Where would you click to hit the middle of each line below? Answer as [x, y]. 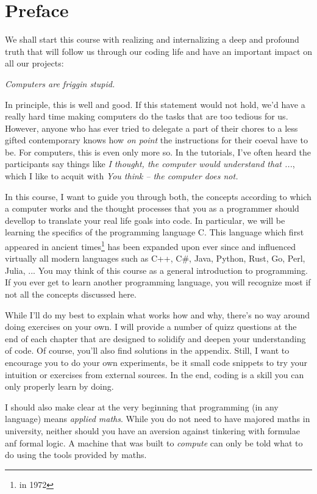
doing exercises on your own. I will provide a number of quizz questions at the [151, 327]
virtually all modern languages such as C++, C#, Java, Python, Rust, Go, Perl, [155, 258]
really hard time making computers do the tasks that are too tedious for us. [147, 116]
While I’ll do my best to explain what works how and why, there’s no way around [158, 314]
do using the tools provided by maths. [76, 455]
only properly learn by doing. [59, 386]
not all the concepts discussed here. [71, 294]
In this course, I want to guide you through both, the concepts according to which [158, 196]
